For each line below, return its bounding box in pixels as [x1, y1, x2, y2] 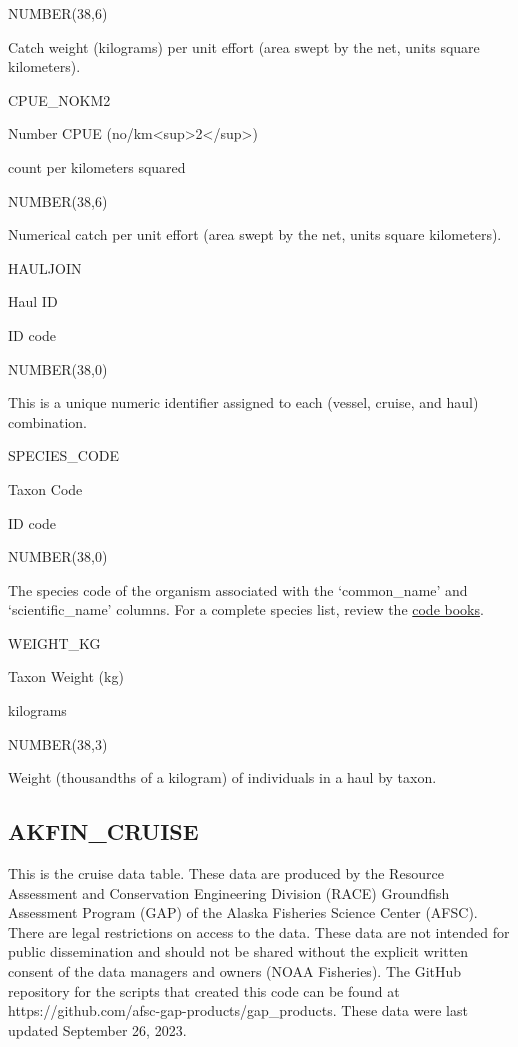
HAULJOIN [8, 257, 82, 278]
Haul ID [8, 291, 58, 312]
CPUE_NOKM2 [8, 89, 111, 110]
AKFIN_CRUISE [8, 816, 199, 847]
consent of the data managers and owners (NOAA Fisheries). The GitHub [8, 961, 462, 982]
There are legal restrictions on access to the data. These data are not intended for [8, 921, 510, 942]
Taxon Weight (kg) [8, 666, 124, 687]
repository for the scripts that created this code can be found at [8, 980, 400, 1001]
